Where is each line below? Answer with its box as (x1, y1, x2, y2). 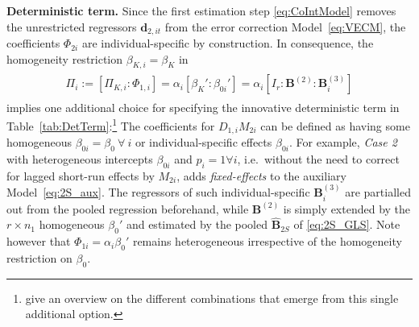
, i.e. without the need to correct (237, 151, 400, 167)
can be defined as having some (260, 117, 410, 134)
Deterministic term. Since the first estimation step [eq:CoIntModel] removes (6, 2, 396, 19)
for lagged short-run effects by (6, 167, 155, 184)
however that (6, 233, 71, 250)
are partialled (345, 184, 411, 201)
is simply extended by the (283, 200, 411, 217)
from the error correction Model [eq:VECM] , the (164, 18, 406, 35)
